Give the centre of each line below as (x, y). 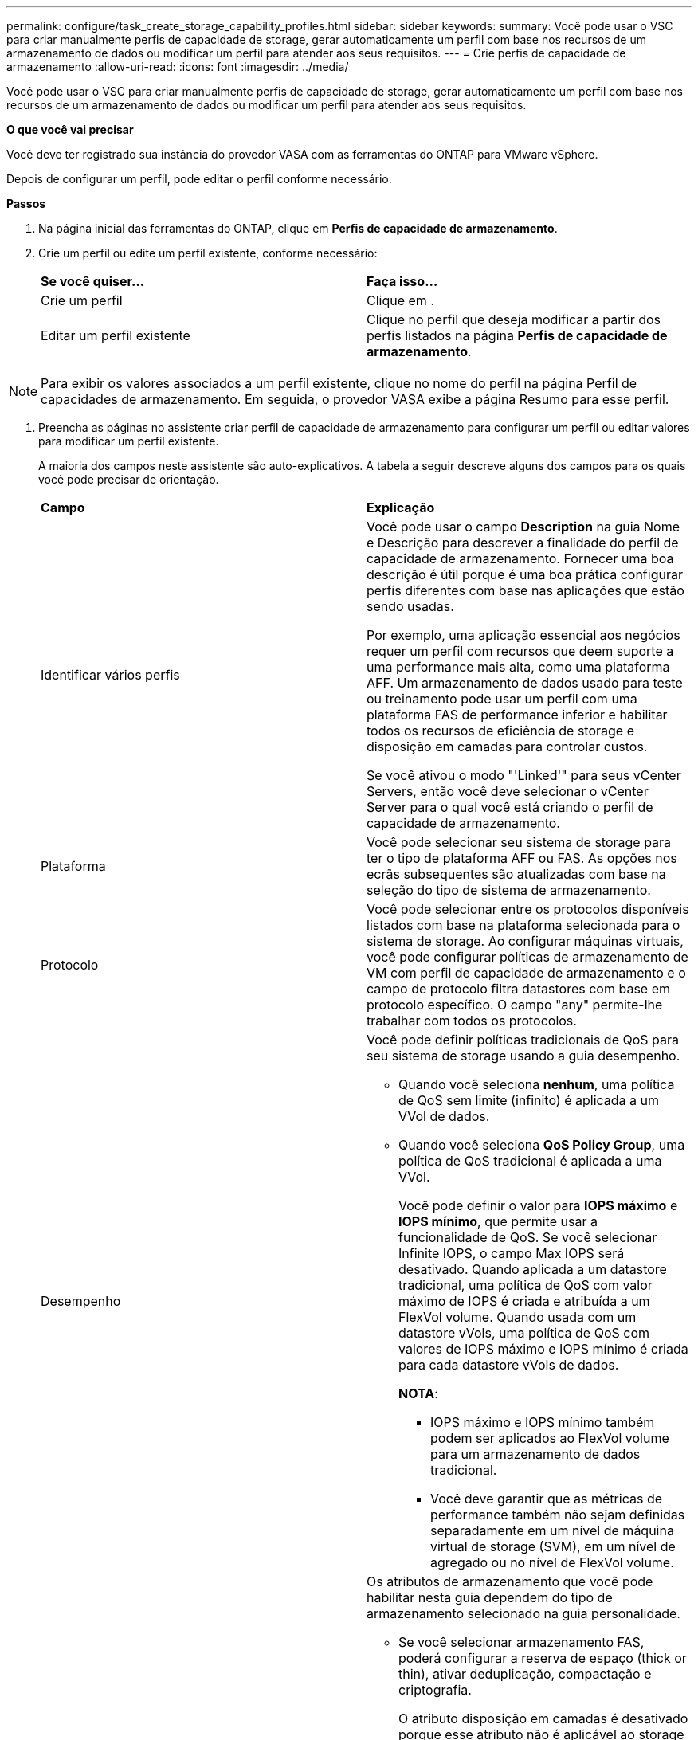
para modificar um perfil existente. (129, 441)
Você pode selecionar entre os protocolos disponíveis (528, 909)
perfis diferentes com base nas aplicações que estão (525, 590)
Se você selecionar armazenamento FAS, (522, 1642)
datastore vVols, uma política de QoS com (524, 1333)
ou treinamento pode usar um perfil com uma (502, 699)
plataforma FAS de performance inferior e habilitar (517, 715)
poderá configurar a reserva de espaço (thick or (543, 1658)
